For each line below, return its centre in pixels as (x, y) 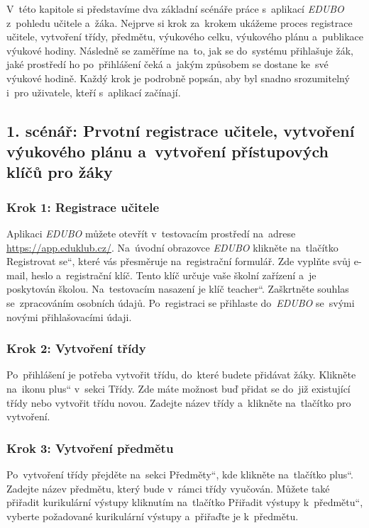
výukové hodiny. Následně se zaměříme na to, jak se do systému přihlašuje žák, (180, 50)
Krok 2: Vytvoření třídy (76, 348)
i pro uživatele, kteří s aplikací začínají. (94, 92)
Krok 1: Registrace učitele (83, 207)
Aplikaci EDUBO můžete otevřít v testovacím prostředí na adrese (151, 233)
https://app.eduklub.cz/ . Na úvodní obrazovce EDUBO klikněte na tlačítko (172, 247)
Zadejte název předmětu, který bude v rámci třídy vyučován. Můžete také (168, 488)
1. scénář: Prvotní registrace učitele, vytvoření (181, 130)
